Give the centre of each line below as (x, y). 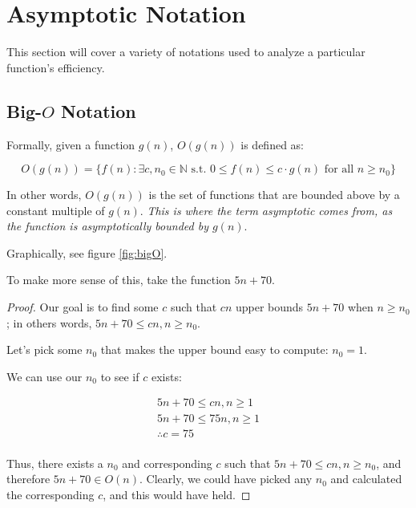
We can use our (44, 376)
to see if (120, 376)
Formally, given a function (71, 144)
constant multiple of (56, 210)
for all (339, 170)
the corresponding (50, 494)
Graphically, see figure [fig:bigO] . (87, 252)
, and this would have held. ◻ (177, 494)
